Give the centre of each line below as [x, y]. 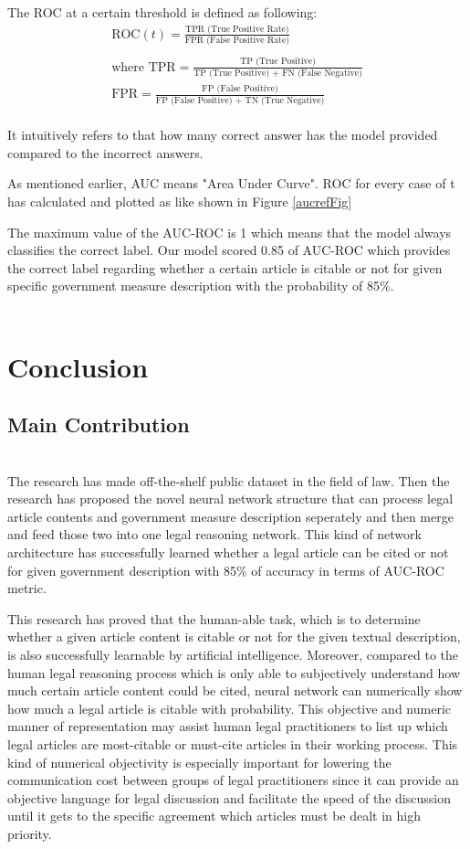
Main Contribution [99, 424]
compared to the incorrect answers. [105, 152]
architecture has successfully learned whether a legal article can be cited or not [228, 552]
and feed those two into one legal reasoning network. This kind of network [214, 534]
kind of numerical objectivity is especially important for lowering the [199, 762]
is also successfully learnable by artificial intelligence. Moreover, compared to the [233, 655]
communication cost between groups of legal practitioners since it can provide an [233, 780]
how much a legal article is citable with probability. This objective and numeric [229, 708]
